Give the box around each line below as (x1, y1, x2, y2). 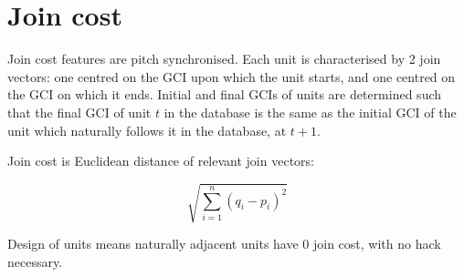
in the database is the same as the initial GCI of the (163, 102, 457, 121)
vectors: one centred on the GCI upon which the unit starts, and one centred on (7, 67, 456, 86)
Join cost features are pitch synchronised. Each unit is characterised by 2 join (7, 49, 441, 68)
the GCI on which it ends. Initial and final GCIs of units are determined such (7, 85, 442, 104)
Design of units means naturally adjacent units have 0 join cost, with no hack (7, 234, 441, 253)
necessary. (7, 251, 63, 271)
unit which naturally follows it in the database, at (7, 120, 287, 139)
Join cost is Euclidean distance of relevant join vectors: (7, 151, 314, 170)
